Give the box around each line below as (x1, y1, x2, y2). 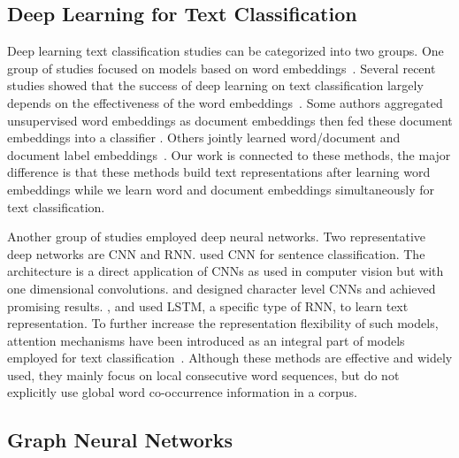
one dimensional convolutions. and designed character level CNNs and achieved (7, 279, 436, 297)
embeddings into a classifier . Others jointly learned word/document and (7, 128, 401, 147)
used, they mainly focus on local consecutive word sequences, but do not (7, 365, 400, 384)
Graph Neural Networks (7, 426, 233, 454)
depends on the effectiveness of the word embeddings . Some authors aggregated (7, 93, 443, 111)
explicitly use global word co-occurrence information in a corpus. (7, 383, 357, 401)
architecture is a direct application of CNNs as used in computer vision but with (7, 262, 444, 280)
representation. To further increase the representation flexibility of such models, (7, 314, 439, 332)
